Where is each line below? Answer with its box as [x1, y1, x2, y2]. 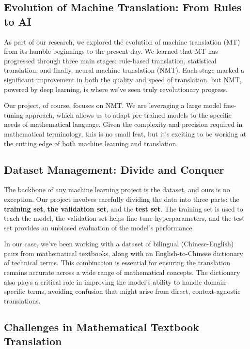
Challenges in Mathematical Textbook [4, 319, 199, 334]
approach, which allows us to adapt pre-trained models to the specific [25, 109, 232, 120]
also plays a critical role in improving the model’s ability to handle [4, 276, 202, 287]
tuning [4, 109, 23, 120]
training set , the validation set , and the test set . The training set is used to [4, 203, 243, 213]
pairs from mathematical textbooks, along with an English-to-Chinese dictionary [4, 248, 243, 258]
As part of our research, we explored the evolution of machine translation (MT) [4, 36, 240, 46]
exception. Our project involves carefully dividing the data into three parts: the [4, 194, 239, 204]
